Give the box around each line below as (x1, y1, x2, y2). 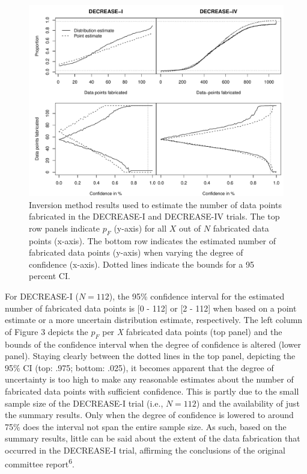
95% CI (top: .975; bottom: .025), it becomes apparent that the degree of (5, 361, 274, 374)
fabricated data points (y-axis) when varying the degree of (29, 246, 243, 259)
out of (178, 221, 201, 234)
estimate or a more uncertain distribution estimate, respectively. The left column (5, 313, 303, 326)
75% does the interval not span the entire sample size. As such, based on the (5, 420, 287, 432)
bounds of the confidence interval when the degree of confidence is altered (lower (5, 337, 302, 350)
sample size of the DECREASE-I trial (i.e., (5, 396, 163, 409)
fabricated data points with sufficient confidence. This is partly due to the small (5, 384, 299, 397)
